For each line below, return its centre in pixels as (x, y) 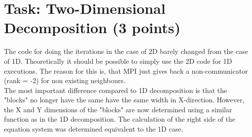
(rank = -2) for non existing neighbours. (65, 80)
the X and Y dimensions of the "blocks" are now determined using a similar (118, 109)
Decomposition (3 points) (92, 27)
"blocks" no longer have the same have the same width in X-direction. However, (124, 100)
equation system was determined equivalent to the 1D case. (94, 129)
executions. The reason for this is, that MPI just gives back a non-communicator (126, 70)
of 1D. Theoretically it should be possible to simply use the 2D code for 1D (118, 61)
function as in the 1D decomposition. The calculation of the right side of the (120, 119)
